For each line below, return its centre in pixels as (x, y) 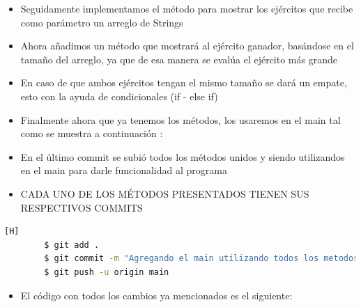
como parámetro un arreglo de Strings (102, 22)
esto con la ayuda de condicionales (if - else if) (119, 96)
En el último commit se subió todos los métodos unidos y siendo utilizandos (183, 156)
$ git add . (72, 245)
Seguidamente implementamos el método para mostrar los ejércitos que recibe (187, 8)
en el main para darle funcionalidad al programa (124, 170)
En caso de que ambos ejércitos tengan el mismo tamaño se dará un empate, (184, 82)
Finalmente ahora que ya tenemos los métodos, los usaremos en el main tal (180, 119)
